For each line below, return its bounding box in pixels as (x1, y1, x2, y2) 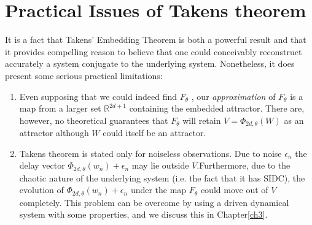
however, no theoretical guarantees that (19, 113, 168, 126)
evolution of (19, 183, 64, 196)
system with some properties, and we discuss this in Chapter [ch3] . (19, 208, 268, 221)
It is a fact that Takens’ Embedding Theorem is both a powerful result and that (5, 33, 306, 46)
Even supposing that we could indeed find (19, 90, 177, 102)
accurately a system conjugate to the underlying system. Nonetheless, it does (5, 57, 295, 70)
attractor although (19, 126, 89, 139)
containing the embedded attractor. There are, (129, 102, 305, 115)
